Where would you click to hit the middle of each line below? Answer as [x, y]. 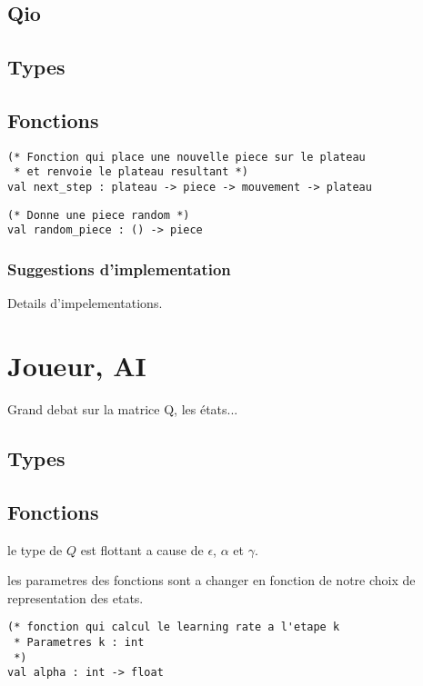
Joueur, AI [77, 366]
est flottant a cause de [142, 549]
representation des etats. [76, 597]
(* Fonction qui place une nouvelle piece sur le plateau [186, 157]
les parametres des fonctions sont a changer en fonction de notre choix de [211, 580]
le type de [35, 549]
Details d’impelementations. [85, 303]
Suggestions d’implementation [119, 268]
